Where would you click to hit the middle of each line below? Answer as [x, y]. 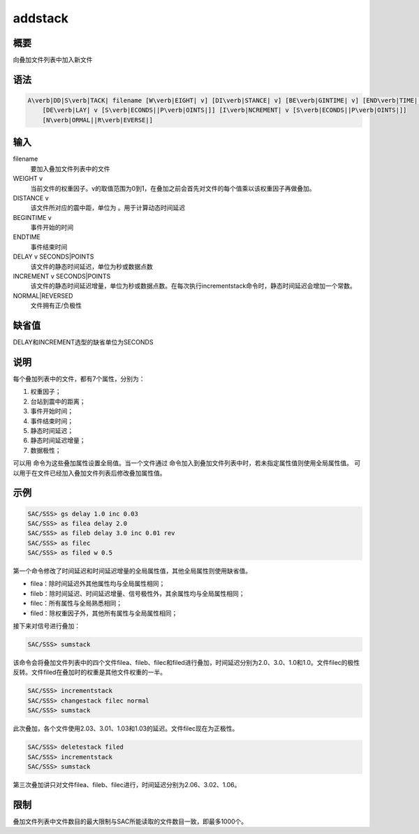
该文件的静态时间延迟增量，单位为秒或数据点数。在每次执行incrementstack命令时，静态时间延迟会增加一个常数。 [193, 286]
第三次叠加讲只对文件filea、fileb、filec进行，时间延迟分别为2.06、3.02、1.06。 [127, 784]
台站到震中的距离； [58, 401]
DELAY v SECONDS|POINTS [53, 257]
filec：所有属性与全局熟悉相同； [76, 603]
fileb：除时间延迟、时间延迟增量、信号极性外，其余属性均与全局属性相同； [138, 593]
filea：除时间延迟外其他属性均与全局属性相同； [98, 584]
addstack [41, 18]
